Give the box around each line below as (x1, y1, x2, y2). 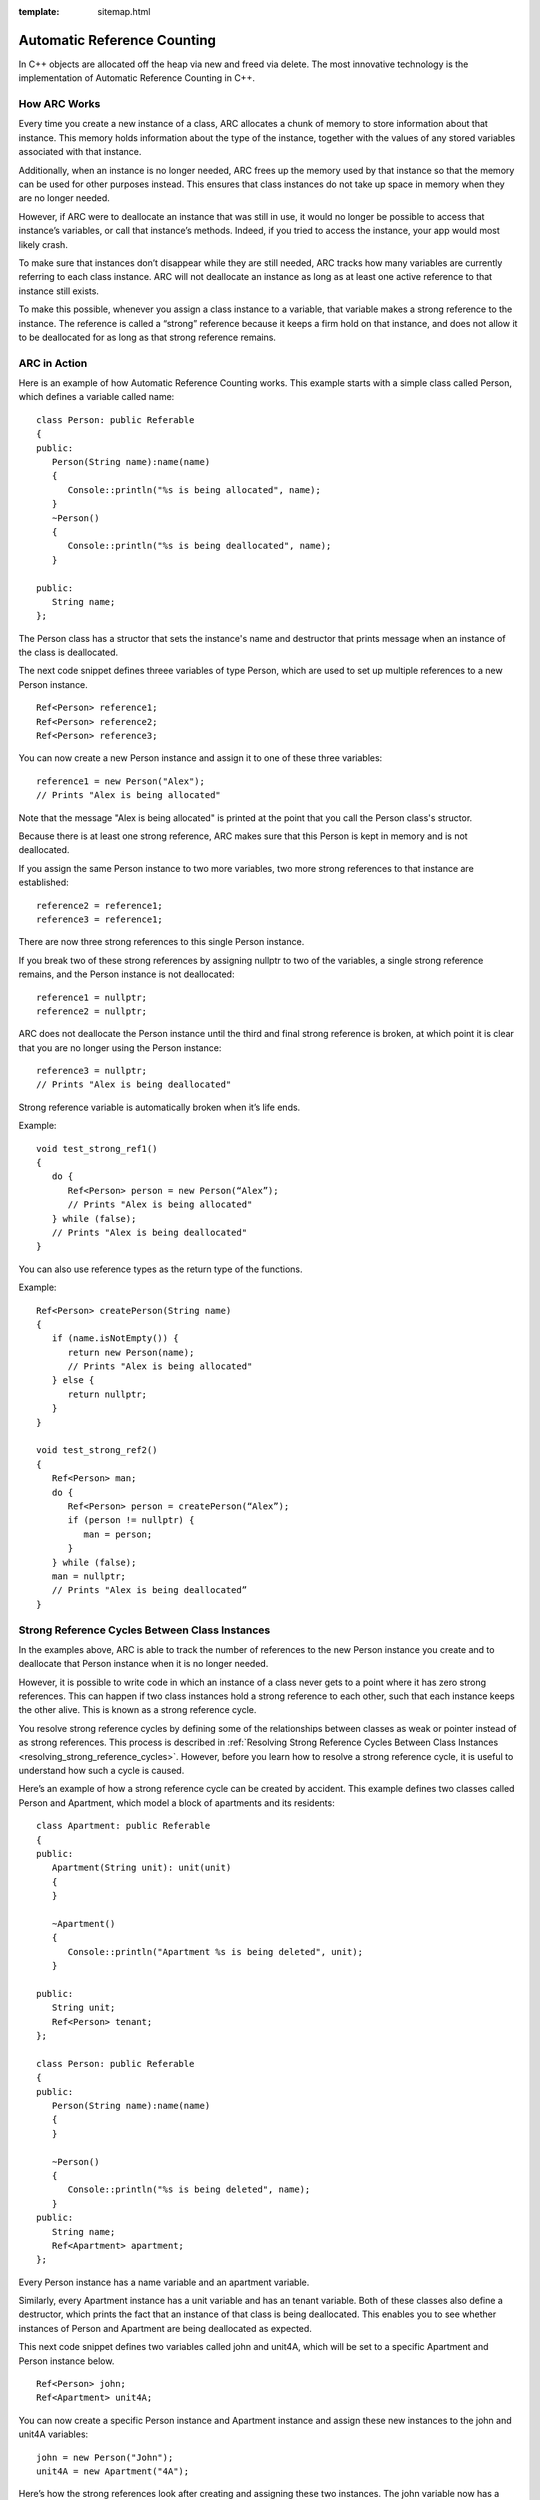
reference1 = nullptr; (36, 991, 148, 1003)
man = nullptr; (51, 1570, 127, 1582)
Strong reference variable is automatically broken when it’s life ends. (18, 1101, 301, 1113)
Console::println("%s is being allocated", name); (67, 484, 322, 495)
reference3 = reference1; (36, 913, 164, 925)
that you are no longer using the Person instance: (18, 1041, 222, 1054)
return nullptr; (67, 1388, 148, 1400)
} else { (51, 1375, 95, 1386)
